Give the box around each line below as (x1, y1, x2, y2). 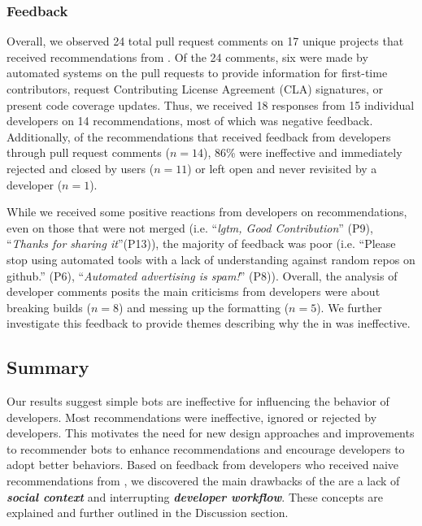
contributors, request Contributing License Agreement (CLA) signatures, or (7, 80, 384, 97)
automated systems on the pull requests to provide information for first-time (7, 64, 388, 81)
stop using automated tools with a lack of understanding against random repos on (7, 250, 415, 267)
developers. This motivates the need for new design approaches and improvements (7, 424, 415, 441)
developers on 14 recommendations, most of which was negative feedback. (7, 112, 373, 129)
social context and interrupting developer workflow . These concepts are (7, 488, 383, 505)
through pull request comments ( (7, 144, 170, 161)
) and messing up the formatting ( (119, 298, 289, 315)
